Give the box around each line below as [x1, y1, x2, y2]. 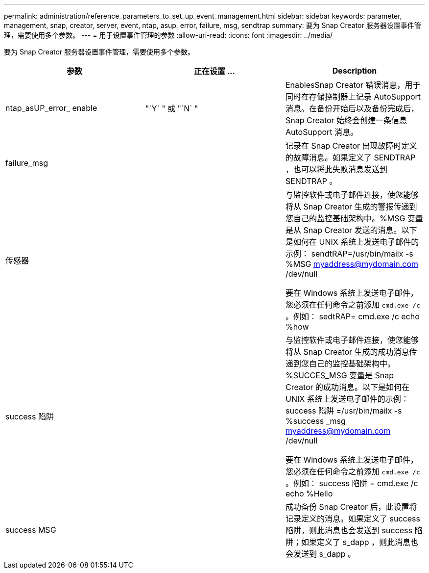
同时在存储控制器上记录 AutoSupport [285, 92, 421, 102]
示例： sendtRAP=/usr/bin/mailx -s [285, 249, 413, 259]
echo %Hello [285, 489, 333, 498]
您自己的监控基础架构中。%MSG [285, 213, 405, 223]
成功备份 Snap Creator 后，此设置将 [285, 502, 417, 512]
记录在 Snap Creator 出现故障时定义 [285, 141, 417, 151]
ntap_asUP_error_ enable [5, 103, 97, 113]
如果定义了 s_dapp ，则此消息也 [301, 537, 419, 547]
